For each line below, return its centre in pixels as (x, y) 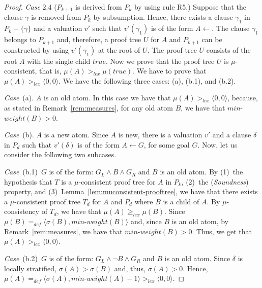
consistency (22, 211)
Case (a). (19, 98)
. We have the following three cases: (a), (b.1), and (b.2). (147, 80)
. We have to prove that (169, 71)
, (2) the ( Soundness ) (215, 181)
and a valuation (58, 28)
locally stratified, (30, 268)
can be (212, 39)
